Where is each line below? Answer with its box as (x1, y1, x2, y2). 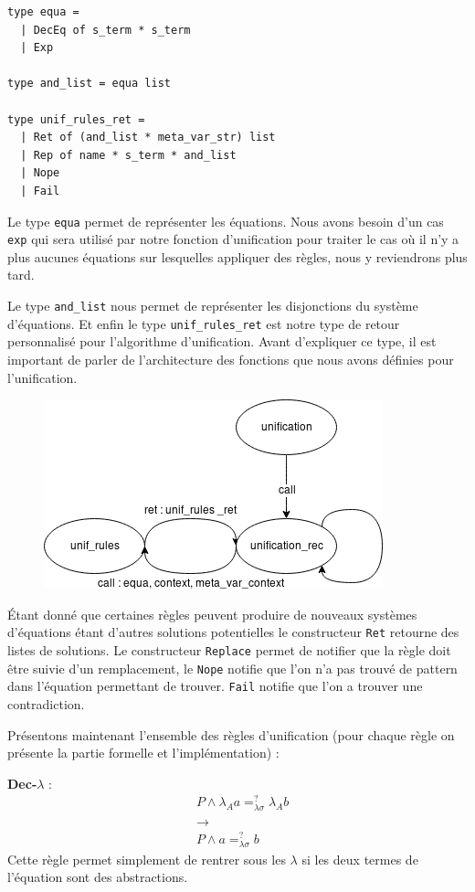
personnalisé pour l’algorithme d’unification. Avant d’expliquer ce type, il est (7, 332, 437, 351)
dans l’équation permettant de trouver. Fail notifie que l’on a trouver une (7, 676, 423, 696)
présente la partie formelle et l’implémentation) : (7, 743, 280, 762)
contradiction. (7, 694, 85, 713)
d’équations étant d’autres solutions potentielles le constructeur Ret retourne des (7, 622, 459, 642)
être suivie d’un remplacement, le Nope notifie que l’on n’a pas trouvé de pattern (7, 658, 458, 677)
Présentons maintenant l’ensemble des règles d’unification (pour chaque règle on (7, 725, 455, 744)
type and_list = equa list (7, 77, 171, 90)
